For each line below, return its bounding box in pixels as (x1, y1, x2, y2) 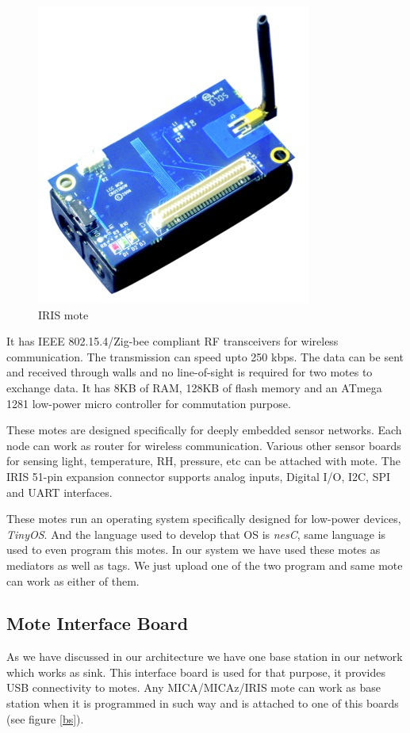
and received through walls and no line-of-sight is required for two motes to (6, 364, 373, 380)
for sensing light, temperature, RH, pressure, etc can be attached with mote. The (6, 452, 400, 469)
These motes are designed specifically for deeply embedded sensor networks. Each (6, 422, 402, 438)
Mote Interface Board (6, 611, 189, 636)
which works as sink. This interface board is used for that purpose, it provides (6, 663, 386, 680)
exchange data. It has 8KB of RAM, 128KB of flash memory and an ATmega (6, 379, 382, 395)
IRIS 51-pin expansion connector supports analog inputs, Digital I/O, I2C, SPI (6, 468, 391, 484)
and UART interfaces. (6, 483, 113, 500)
